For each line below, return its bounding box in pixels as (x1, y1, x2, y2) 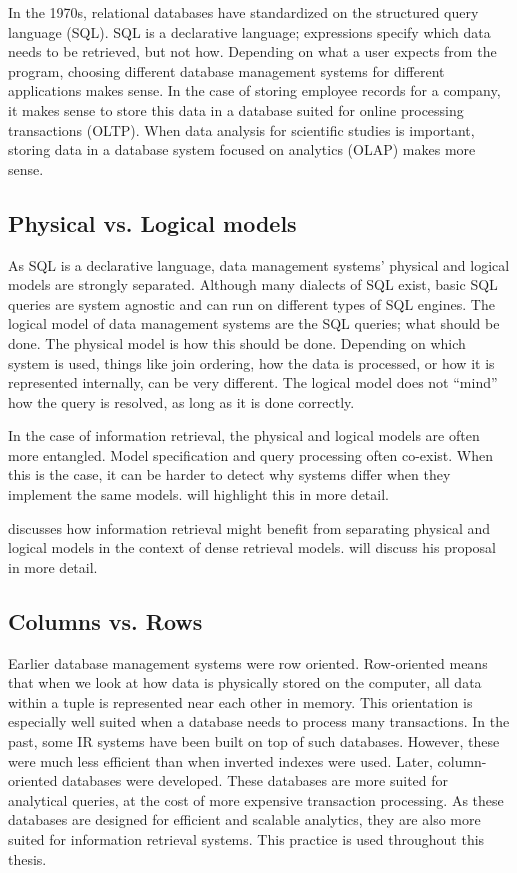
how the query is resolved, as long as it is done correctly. (8, 391, 355, 412)
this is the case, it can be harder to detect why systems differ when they (8, 464, 451, 485)
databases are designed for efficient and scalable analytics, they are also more (8, 809, 481, 830)
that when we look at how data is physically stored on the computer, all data (8, 672, 482, 693)
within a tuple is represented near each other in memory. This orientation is (8, 691, 473, 712)
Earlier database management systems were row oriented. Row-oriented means (8, 652, 488, 673)
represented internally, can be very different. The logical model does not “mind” (8, 372, 498, 393)
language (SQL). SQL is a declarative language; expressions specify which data (8, 21, 491, 42)
